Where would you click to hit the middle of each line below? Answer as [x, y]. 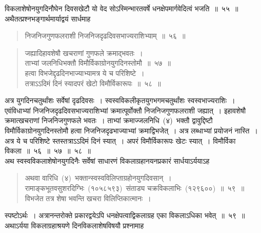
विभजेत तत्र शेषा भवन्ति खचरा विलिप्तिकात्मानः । [88, 198]
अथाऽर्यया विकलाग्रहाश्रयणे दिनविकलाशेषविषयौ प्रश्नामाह [74, 225]
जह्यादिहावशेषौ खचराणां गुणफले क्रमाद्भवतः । [84, 53]
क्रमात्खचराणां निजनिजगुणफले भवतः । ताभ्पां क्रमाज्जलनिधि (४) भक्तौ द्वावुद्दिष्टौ [109, 120]
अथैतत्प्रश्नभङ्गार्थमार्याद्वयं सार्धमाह [48, 18]
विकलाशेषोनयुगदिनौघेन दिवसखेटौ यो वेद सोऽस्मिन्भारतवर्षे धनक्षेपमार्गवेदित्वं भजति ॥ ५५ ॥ [122, 8]
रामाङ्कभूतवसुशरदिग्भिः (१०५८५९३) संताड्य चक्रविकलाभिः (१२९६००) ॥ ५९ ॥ [135, 188]
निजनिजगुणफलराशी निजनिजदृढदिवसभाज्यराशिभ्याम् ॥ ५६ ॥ [105, 36]
